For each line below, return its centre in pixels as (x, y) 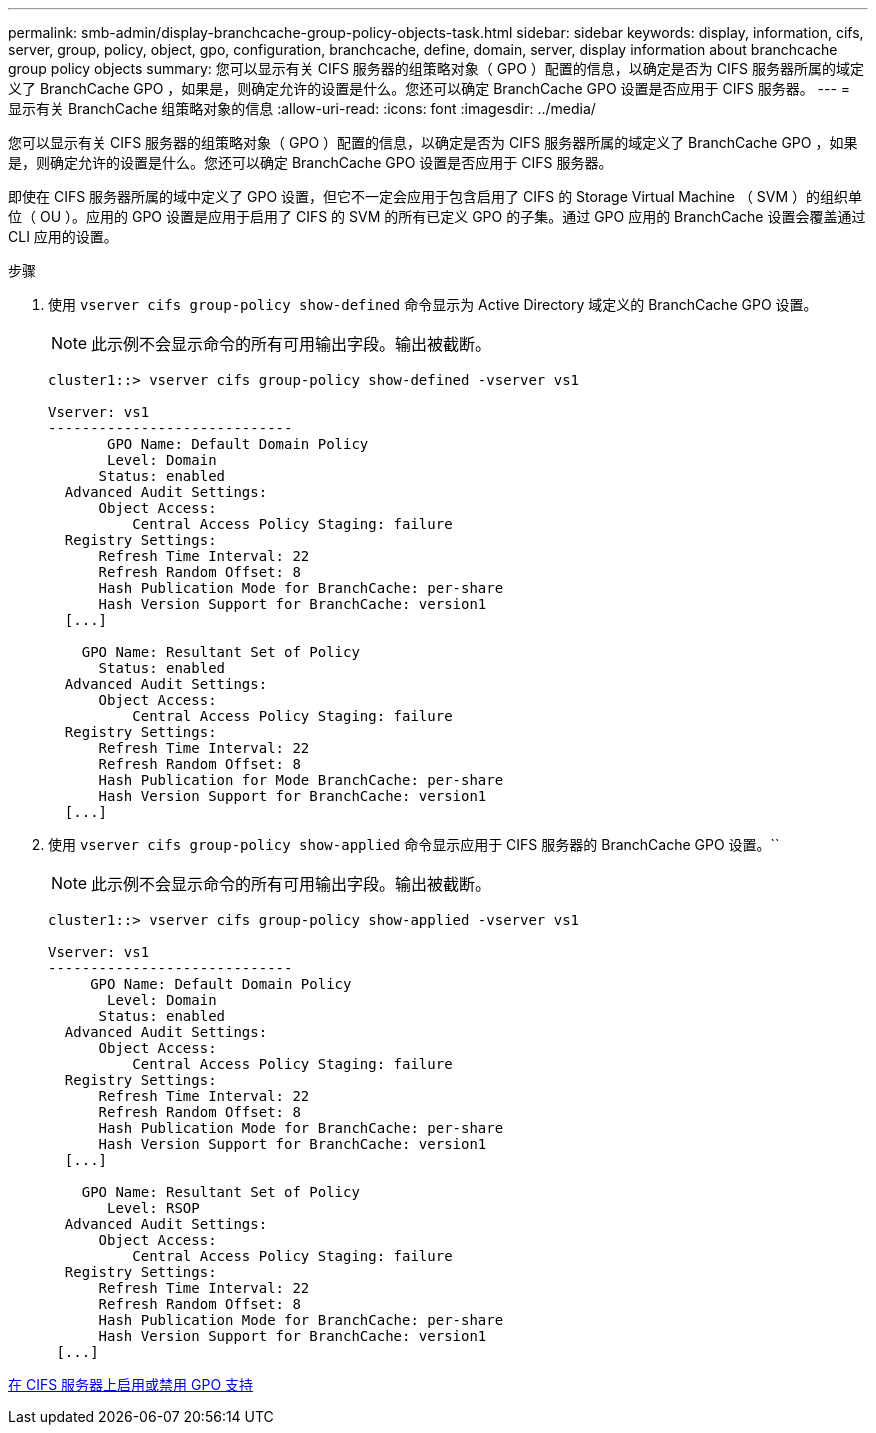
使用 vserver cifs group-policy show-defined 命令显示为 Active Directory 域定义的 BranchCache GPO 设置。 (433, 304)
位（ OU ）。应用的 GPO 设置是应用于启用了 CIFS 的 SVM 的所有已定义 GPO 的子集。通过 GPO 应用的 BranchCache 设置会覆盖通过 (437, 216)
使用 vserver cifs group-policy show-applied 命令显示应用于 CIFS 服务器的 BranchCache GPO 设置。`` (414, 844)
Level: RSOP (153, 1208)
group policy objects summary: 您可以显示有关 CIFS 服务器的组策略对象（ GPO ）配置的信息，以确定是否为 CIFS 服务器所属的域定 (436, 68)
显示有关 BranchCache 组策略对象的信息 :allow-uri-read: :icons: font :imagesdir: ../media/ (302, 108)
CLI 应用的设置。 (63, 236)
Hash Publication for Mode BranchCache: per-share (301, 780)
